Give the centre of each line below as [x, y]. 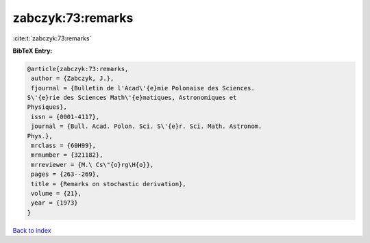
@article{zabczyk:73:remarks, [78, 69]
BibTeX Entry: [33, 51]
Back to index [32, 230]
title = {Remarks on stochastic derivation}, [109, 184]
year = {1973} [54, 203]
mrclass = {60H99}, [63, 146]
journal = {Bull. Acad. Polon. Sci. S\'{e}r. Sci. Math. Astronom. [147, 126]
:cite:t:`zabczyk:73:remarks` [52, 38]
